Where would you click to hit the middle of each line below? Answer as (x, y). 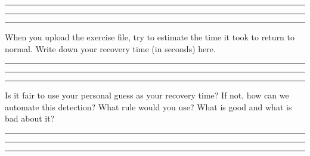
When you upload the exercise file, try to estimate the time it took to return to (150, 37)
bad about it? (30, 118)
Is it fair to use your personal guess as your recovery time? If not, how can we (147, 95)
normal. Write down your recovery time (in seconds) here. (110, 48)
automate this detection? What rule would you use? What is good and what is (148, 106)
